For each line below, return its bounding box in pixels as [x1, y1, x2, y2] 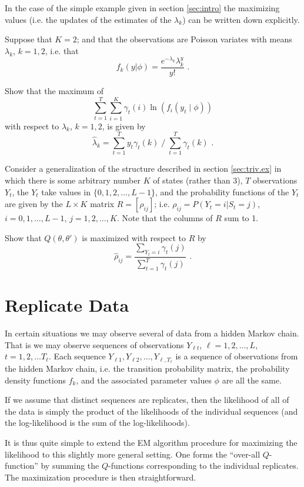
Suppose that [5, 33, 52, 45]
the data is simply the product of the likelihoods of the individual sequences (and [5, 405, 298, 417]
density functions [5, 373, 66, 386]
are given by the [5, 198, 63, 210]
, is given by [102, 119, 146, 132]
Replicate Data [5, 293, 129, 317]
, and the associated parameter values [76, 373, 212, 386]
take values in [41, 185, 91, 198]
